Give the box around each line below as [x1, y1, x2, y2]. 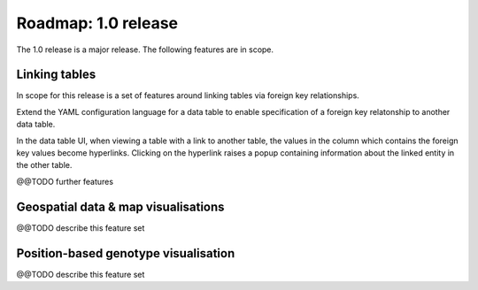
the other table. [16, 160, 73, 171]
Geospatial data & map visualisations [16, 199, 225, 214]
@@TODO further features [16, 176, 114, 187]
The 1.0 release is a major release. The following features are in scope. [16, 44, 274, 55]
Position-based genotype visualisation [16, 246, 235, 261]
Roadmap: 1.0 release [16, 13, 179, 33]
